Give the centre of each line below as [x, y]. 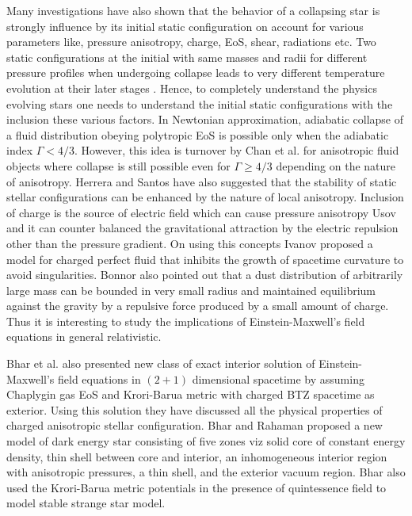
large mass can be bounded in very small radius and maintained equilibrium [191, 290]
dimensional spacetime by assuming [278, 378]
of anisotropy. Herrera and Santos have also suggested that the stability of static [202, 181]
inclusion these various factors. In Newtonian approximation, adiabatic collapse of [205, 119]
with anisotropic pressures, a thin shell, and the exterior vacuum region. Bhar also [206, 472]
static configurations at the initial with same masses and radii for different [187, 57]
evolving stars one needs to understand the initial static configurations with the [200, 103]
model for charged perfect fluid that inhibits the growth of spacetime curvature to [205, 259]
